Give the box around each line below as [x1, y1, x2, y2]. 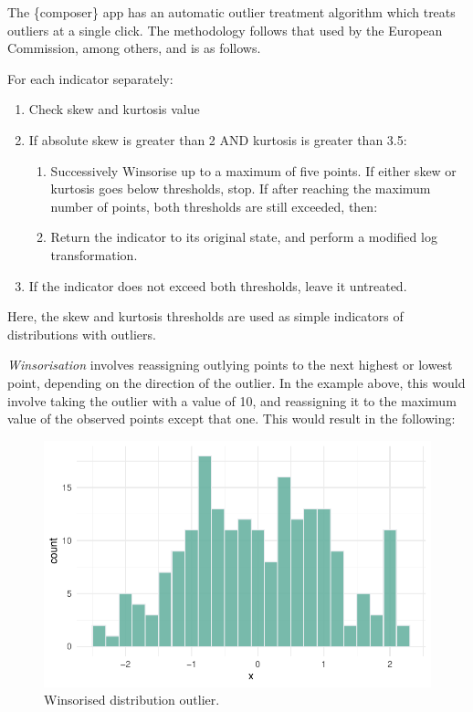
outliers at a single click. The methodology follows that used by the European [7, 20, 443, 39]
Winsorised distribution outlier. [44, 690, 220, 709]
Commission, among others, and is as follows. [7, 38, 261, 58]
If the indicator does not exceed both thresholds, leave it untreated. [28, 276, 407, 295]
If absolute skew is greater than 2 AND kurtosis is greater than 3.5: [28, 130, 407, 149]
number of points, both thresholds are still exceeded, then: [50, 196, 378, 215]
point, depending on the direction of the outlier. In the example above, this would [7, 372, 466, 392]
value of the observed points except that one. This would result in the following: [7, 409, 456, 428]
